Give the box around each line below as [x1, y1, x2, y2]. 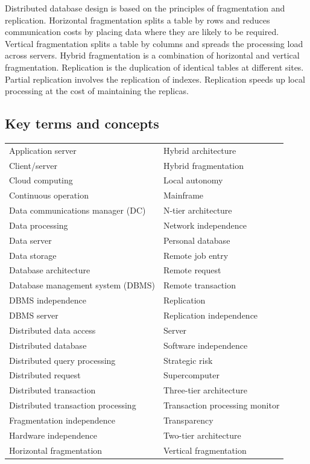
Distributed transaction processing [9, 399, 136, 412]
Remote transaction [163, 279, 236, 291]
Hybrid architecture [163, 144, 236, 156]
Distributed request [9, 369, 81, 381]
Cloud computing [9, 174, 73, 186]
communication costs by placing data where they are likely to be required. [5, 25, 279, 38]
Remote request [163, 264, 221, 276]
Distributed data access [9, 323, 96, 336]
